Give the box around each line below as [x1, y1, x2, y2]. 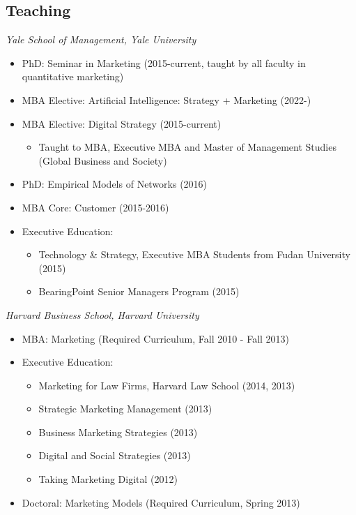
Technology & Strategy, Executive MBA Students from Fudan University [38, 247, 350, 262]
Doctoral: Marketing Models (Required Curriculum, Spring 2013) [22, 495, 300, 509]
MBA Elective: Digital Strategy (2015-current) [22, 116, 222, 130]
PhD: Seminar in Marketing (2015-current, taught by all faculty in [22, 55, 306, 70]
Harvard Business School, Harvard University [6, 307, 199, 322]
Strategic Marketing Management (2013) [38, 401, 212, 416]
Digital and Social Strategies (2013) [38, 448, 191, 463]
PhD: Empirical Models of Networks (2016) [22, 177, 208, 191]
